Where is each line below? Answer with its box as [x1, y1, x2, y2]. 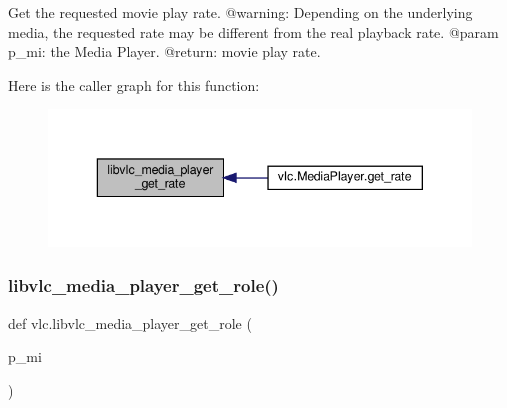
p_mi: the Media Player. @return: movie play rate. [8, 41, 321, 62]
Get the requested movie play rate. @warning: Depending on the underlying [8, 2, 473, 22]
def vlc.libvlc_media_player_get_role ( [8, 312, 252, 333]
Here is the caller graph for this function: [8, 74, 260, 95]
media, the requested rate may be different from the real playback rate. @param [8, 21, 499, 42]
